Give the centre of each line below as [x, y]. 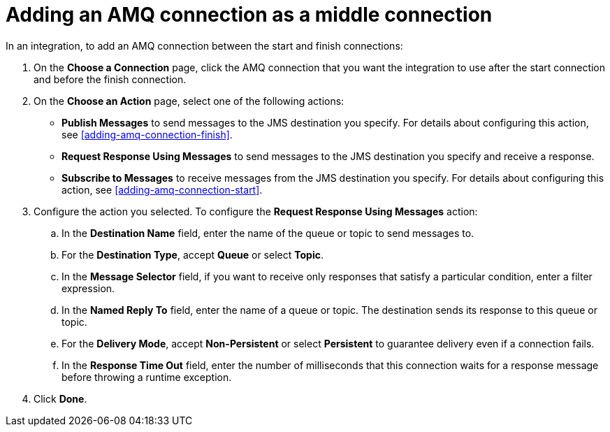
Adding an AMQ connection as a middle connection [249, 15]
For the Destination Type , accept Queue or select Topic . [193, 254]
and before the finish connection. [110, 79]
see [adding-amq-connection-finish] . [147, 134]
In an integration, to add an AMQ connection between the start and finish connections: [204, 45]
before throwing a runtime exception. [147, 377]
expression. [88, 288]
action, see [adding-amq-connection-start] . [162, 189]
